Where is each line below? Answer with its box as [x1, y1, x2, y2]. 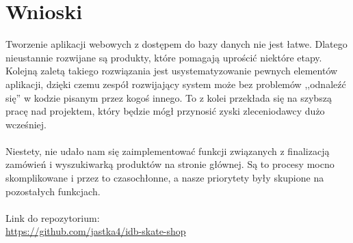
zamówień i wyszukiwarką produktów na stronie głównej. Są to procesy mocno [5, 157, 335, 171]
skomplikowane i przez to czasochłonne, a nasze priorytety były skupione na [5, 171, 324, 185]
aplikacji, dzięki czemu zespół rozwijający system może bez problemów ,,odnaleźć [5, 76, 346, 91]
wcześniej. [5, 117, 47, 131]
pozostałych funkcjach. [5, 184, 101, 198]
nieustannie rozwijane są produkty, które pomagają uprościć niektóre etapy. [5, 50, 322, 64]
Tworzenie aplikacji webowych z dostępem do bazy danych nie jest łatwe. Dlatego [5, 37, 348, 51]
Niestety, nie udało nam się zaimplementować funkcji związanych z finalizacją [5, 143, 330, 158]
